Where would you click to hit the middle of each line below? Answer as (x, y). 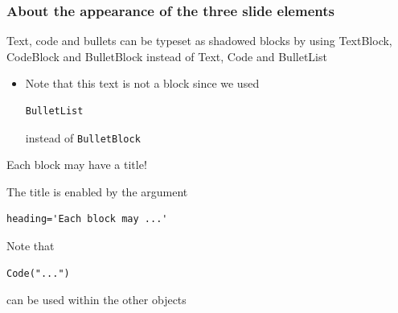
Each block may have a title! (77, 165)
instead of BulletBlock (83, 137)
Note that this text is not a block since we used (142, 83)
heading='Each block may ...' (87, 219)
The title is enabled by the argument (97, 191)
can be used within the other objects (96, 300)
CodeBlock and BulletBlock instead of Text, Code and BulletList (167, 56)
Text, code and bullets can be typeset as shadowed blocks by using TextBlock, (199, 41)
